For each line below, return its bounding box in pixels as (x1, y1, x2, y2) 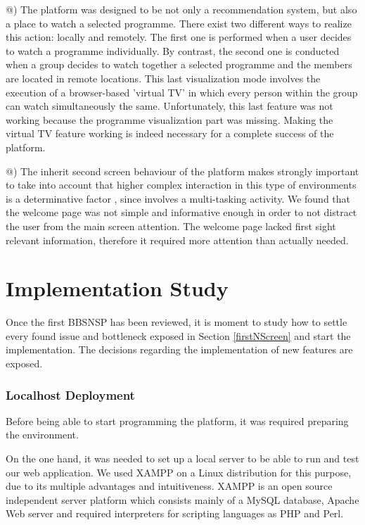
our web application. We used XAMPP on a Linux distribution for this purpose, (6, 464, 352, 479)
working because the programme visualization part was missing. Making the (6, 112, 333, 127)
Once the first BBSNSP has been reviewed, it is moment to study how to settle (6, 315, 347, 329)
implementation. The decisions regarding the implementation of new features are (6, 342, 353, 357)
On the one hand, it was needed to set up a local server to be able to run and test (6, 451, 359, 465)
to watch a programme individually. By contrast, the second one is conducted (6, 43, 340, 58)
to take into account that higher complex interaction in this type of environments (6, 177, 357, 192)
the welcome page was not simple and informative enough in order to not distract (6, 205, 357, 220)
